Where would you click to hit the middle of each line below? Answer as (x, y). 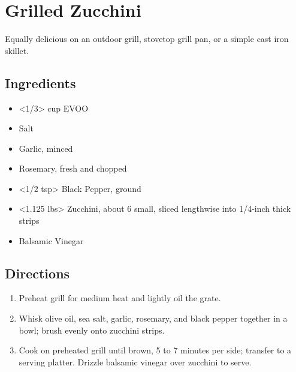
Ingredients (40, 82)
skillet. (17, 50)
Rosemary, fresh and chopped (73, 168)
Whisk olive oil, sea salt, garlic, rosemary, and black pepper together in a (153, 318)
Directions (37, 273)
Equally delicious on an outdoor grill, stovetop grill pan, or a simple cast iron (147, 39)
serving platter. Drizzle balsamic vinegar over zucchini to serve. (135, 361)
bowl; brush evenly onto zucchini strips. (92, 330)
